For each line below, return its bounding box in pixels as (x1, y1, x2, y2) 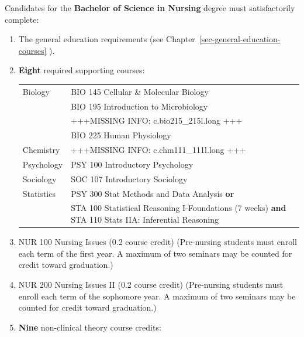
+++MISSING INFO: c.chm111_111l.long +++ (71, 144, 246, 156)
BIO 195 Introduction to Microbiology (71, 100, 208, 112)
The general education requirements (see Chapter (18, 33, 195, 45)
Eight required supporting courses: (18, 64, 145, 76)
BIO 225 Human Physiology (71, 129, 171, 141)
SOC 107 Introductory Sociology (71, 172, 188, 185)
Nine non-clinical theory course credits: (18, 321, 161, 333)
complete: (5, 13, 39, 25)
